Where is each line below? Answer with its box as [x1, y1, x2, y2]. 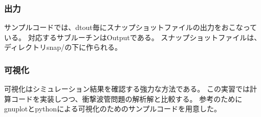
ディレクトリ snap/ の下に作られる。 [4, 42, 122, 52]
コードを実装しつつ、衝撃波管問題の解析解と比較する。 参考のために [11, 93, 243, 104]
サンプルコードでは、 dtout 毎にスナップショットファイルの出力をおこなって [4, 22, 257, 33]
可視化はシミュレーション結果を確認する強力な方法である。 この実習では [4, 83, 250, 94]
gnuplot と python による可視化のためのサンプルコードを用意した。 [4, 103, 222, 114]
